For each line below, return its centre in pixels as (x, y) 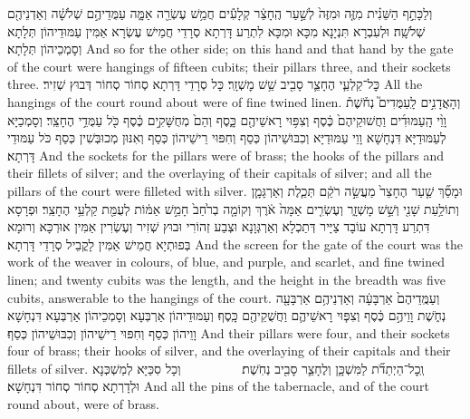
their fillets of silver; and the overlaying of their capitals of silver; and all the (220, 173)
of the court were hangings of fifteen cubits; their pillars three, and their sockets (229, 66)
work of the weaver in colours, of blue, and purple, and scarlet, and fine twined (226, 262)
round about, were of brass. (83, 404)
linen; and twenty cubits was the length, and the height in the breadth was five (227, 279)
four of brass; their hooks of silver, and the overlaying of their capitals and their (229, 351)
